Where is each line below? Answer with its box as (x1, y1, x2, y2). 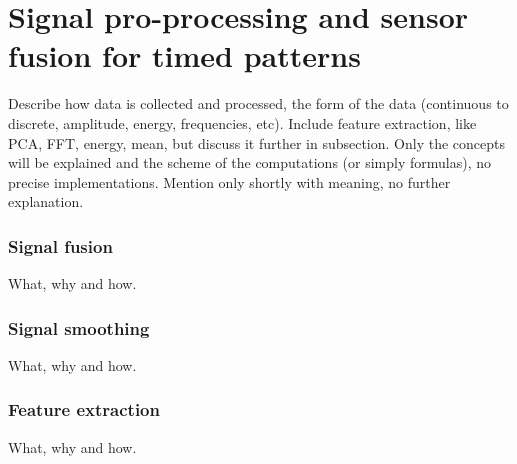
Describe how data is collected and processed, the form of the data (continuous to (8, 93, 509, 114)
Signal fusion (8, 233, 113, 258)
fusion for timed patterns (8, 35, 361, 76)
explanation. (8, 191, 84, 212)
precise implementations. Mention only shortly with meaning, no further (8, 171, 451, 192)
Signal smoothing (8, 315, 150, 340)
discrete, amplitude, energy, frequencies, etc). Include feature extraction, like (8, 112, 477, 133)
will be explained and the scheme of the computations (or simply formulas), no (8, 152, 491, 173)
